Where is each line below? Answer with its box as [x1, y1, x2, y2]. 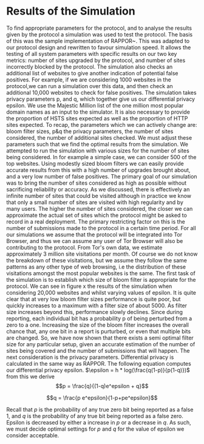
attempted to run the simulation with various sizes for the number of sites [6, 147, 189, 154]
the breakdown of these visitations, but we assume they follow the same [6, 256, 187, 264]
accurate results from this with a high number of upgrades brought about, [6, 166, 191, 174]
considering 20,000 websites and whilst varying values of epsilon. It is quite [6, 289, 196, 296]
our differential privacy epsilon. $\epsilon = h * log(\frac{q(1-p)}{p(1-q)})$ [6, 366, 190, 374]
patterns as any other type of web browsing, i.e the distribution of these [6, 263, 186, 270]
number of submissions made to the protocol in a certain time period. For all [6, 224, 196, 231]
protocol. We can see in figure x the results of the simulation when [6, 282, 172, 290]
